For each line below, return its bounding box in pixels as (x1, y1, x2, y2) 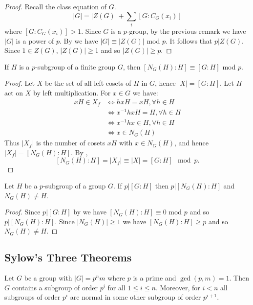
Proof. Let (4, 78, 35, 88)
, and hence (174, 138, 209, 148)
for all (107, 282, 126, 292)
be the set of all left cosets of (44, 78, 131, 88)
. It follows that (165, 35, 212, 46)
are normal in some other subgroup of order (70, 292, 201, 302)
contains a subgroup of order (12, 282, 98, 292)
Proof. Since (4, 207, 41, 217)
